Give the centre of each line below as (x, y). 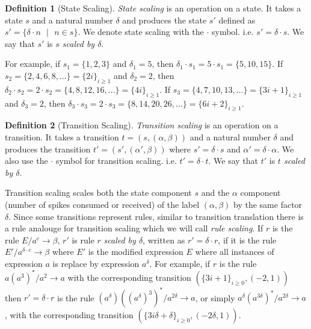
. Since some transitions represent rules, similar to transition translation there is (156, 216)
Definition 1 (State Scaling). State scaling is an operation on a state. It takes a (153, 8)
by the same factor (268, 204)
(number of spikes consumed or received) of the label (102, 204)
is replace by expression (96, 263)
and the (215, 193)
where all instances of (235, 252)
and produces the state (165, 20)
